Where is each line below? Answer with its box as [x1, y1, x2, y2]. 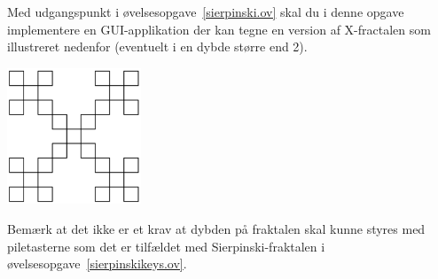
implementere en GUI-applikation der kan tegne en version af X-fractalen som [7, 19, 431, 38]
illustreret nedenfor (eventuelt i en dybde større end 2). [7, 37, 308, 56]
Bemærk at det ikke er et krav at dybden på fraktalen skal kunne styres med [7, 219, 426, 237]
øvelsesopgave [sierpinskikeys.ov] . [7, 254, 187, 273]
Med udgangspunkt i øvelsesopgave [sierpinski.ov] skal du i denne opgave [7, 3, 404, 20]
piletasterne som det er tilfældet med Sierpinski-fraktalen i [7, 236, 325, 255]
